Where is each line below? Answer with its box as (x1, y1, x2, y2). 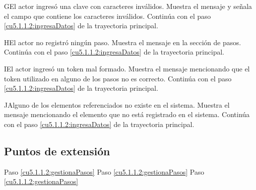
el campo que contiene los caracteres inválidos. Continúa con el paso (4, 10, 211, 21)
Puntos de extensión (4, 143, 110, 158)
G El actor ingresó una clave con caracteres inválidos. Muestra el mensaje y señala (4, 1, 252, 11)
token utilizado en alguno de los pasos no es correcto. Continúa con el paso (4, 73, 232, 83)
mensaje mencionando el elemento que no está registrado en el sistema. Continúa (4, 109, 250, 120)
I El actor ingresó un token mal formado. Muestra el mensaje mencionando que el (4, 63, 250, 73)
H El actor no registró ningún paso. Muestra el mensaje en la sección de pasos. (4, 37, 241, 47)
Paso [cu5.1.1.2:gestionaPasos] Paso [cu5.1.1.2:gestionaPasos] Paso (4, 166, 204, 177)
